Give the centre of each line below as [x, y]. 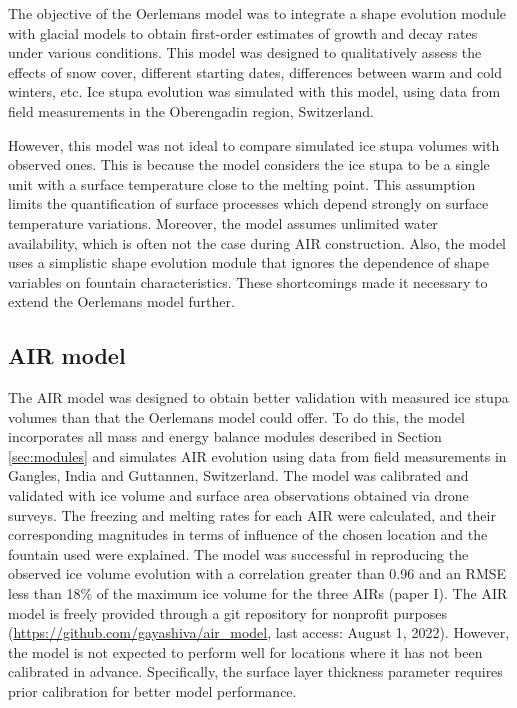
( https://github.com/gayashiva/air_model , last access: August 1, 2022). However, [259, 632]
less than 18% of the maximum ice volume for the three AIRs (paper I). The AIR [258, 593]
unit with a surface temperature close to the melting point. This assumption [242, 183]
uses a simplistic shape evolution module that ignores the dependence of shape [248, 262]
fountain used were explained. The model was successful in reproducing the [238, 553]
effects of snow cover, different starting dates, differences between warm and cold [255, 71]
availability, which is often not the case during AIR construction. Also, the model [257, 242]
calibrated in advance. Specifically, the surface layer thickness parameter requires [255, 671]
